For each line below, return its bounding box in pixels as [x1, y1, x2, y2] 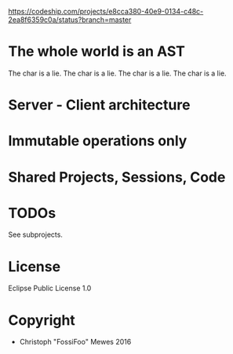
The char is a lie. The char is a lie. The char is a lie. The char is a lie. [8, 68, 227, 78]
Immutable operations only [8, 132, 187, 150]
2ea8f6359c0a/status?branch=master [8, 15, 132, 24]
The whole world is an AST [8, 42, 186, 61]
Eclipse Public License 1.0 [8, 283, 92, 293]
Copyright [8, 311, 76, 329]
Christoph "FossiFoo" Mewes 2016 [19, 337, 132, 347]
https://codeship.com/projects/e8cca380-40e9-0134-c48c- [8, 7, 204, 16]
